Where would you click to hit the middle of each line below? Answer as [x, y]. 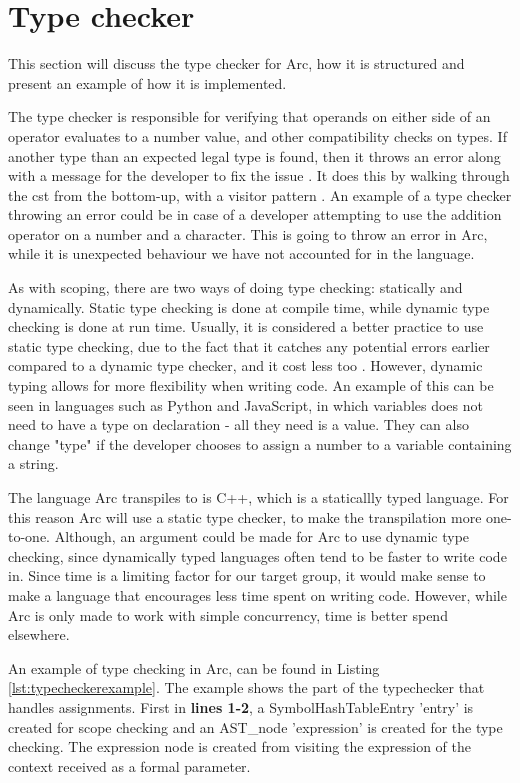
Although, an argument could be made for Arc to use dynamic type [262, 536]
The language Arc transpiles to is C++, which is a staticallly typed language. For [258, 497]
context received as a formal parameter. [129, 765]
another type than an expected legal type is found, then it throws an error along [254, 155]
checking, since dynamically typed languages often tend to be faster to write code [257, 555]
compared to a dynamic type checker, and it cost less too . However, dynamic [245, 365]
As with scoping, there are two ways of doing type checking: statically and [235, 287]
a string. [33, 463]
